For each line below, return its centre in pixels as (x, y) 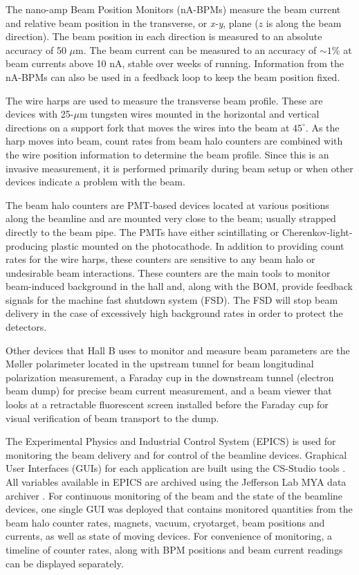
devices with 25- (40, 114)
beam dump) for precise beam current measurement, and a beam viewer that (169, 391)
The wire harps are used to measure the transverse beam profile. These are (164, 100)
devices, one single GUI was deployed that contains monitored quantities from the (179, 509)
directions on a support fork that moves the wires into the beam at (148, 127)
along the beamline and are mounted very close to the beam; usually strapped (171, 218)
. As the (322, 127)
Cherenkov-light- (317, 231)
